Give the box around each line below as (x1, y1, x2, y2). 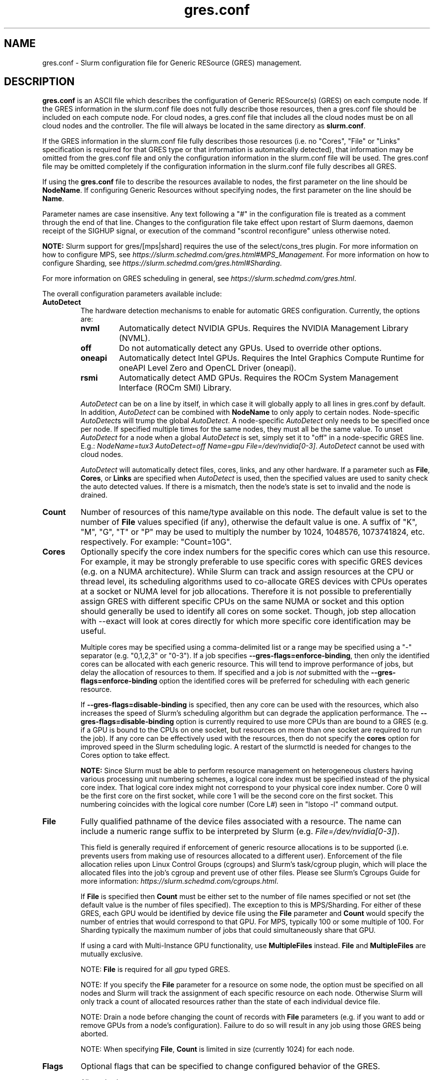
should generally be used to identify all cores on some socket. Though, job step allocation (80, 606, 416, 617)
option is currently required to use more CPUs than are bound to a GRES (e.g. (175, 717, 428, 726)
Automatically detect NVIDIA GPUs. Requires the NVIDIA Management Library (119, 323, 409, 334)
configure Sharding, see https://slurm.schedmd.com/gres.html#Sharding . (42, 259, 282, 268)
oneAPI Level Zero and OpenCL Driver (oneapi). (119, 363, 296, 373)
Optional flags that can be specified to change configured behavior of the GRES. (80, 1061, 380, 1072)
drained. (80, 491, 108, 500)
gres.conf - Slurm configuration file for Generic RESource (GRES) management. (42, 58, 302, 67)
